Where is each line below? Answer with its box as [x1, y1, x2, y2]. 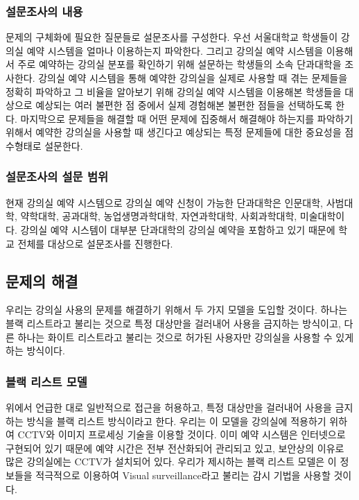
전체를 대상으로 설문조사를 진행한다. [17, 236, 173, 250]
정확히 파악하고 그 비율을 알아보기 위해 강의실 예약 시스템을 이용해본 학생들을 [6, 84, 342, 98]
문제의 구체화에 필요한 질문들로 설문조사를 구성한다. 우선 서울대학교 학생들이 [6, 30, 338, 44]
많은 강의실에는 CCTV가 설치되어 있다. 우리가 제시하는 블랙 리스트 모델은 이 [6, 454, 337, 469]
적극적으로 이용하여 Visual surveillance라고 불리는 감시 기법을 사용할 [35, 467, 331, 482]
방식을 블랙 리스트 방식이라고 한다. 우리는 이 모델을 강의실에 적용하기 [26, 413, 326, 428]
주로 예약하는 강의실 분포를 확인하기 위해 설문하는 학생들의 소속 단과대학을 [17, 57, 342, 71]
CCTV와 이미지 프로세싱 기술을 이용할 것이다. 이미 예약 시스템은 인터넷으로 [17, 427, 346, 442]
